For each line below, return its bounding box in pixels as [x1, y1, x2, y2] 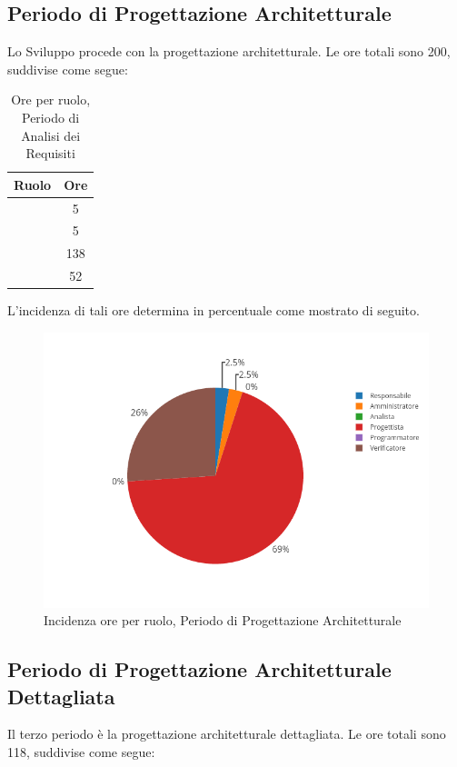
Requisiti [25, 144, 75, 163]
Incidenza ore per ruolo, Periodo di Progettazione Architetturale [44, 611, 402, 630]
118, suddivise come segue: [7, 742, 155, 762]
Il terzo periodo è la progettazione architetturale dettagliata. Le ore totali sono [7, 724, 446, 743]
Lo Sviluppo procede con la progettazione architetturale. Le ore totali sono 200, [7, 42, 451, 61]
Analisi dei [21, 125, 81, 144]
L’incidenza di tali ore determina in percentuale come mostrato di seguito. [7, 301, 420, 320]
